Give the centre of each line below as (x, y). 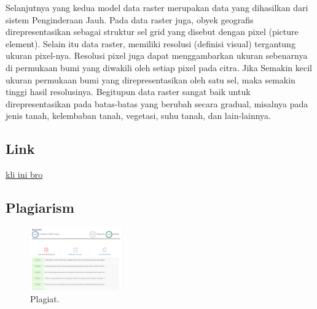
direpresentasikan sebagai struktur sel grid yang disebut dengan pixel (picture (152, 32)
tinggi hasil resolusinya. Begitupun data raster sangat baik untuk (128, 92)
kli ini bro (24, 174)
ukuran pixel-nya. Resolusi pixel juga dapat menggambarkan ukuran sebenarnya (157, 55)
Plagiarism (40, 208)
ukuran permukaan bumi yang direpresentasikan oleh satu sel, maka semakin (151, 79)
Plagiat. (45, 298)
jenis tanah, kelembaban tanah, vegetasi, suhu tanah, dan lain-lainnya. (138, 116)
